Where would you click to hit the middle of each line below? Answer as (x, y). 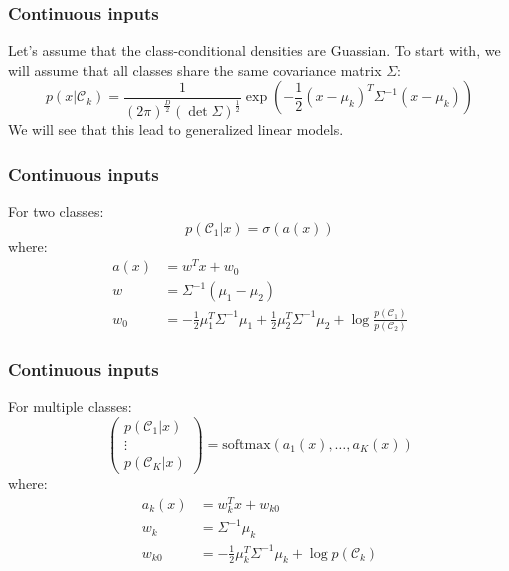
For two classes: (56, 211)
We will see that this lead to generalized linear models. (176, 129)
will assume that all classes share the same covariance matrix (195, 69)
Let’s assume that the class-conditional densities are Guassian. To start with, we (254, 50)
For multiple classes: (70, 406)
